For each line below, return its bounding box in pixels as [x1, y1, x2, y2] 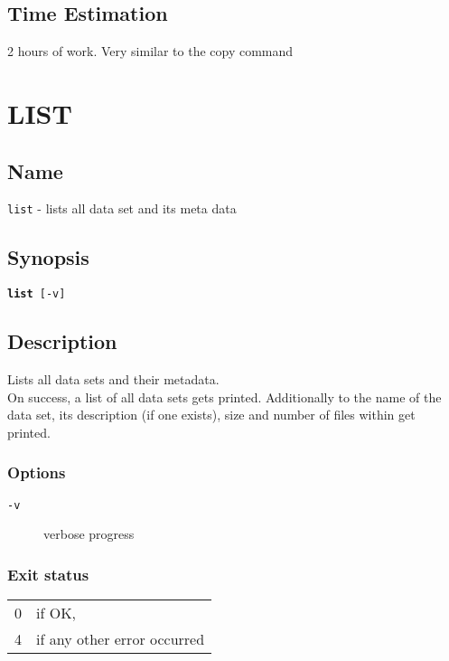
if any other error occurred [36, 628, 205, 650]
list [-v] [7, 288, 66, 301]
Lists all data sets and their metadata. [7, 370, 220, 389]
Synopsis [7, 243, 89, 271]
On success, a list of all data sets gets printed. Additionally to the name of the [7, 387, 442, 406]
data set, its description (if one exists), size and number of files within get [7, 405, 416, 424]
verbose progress [43, 524, 135, 543]
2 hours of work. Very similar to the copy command [7, 42, 294, 61]
